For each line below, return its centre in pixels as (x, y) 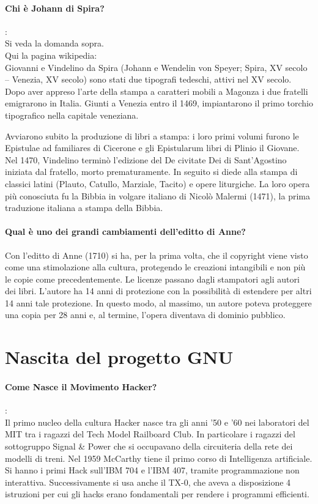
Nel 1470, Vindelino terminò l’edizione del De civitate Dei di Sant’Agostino (146, 159)
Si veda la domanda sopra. (54, 43)
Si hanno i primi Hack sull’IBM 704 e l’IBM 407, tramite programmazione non (152, 470)
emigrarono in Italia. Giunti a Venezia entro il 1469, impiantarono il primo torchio (159, 103)
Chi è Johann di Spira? (55, 8)
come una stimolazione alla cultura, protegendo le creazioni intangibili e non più (155, 267)
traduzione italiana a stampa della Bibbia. (84, 208)
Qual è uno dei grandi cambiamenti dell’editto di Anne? (125, 232)
